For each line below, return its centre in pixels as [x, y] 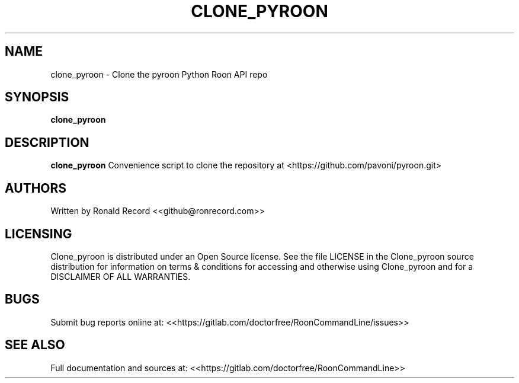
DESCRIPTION [47, 142]
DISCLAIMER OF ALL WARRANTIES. [121, 276]
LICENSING [39, 234]
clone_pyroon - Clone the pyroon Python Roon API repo [159, 74]
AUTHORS [36, 188]
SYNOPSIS [37, 97]
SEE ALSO [35, 345]
